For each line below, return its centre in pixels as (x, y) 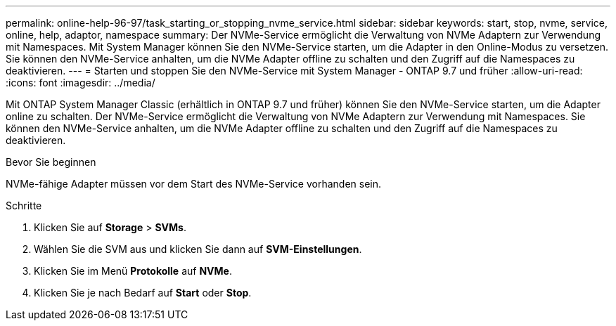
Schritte (24, 206)
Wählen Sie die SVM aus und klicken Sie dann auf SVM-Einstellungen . (198, 249)
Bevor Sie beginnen (51, 162)
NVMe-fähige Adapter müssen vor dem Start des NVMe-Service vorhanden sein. (194, 184)
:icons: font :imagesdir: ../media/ (81, 83)
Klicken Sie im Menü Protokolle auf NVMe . (133, 271)
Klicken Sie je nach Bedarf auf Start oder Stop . (143, 293)
